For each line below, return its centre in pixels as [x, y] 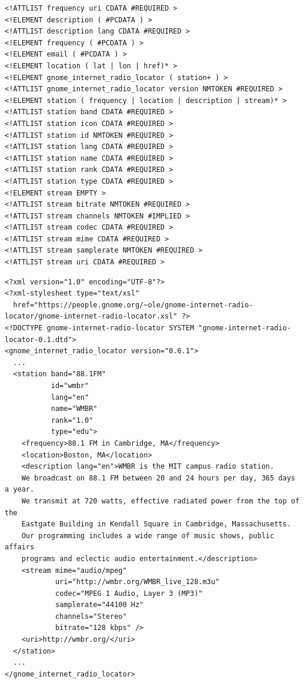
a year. [20, 490]
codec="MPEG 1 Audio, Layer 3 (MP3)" [129, 593]
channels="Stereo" [91, 616]
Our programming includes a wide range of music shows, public [148, 536]
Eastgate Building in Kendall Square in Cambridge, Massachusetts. [156, 524]
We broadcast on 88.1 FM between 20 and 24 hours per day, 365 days [158, 478]
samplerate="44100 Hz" [99, 605]
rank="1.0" [72, 420]
